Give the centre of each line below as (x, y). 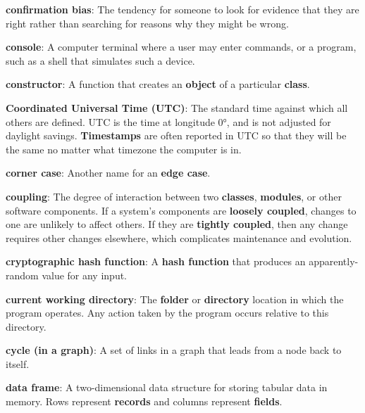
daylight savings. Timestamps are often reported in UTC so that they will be (176, 135)
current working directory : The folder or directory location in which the (175, 299)
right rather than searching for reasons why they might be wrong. (147, 23)
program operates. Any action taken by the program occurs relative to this (167, 313)
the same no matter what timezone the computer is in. (124, 149)
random (22, 275)
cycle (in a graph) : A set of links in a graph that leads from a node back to (174, 350)
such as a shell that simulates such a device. (100, 60)
